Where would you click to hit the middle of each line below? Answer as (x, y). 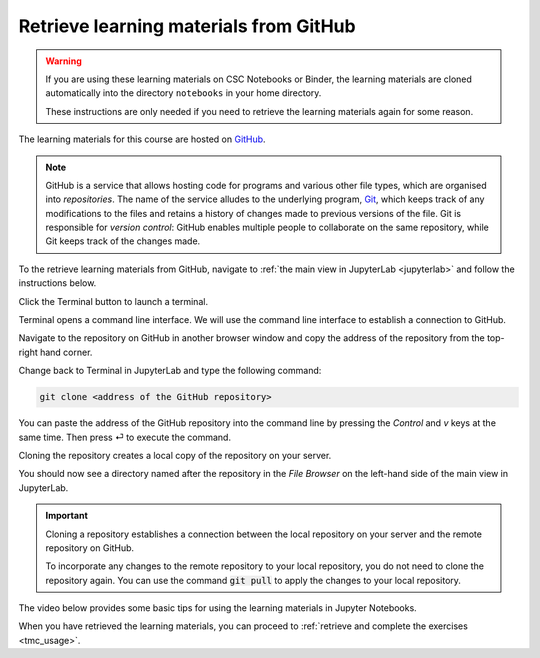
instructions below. (57, 283)
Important (67, 516)
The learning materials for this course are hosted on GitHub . (142, 139)
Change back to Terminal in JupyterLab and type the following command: (170, 371)
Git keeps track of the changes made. (123, 241)
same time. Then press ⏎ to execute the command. (125, 437)
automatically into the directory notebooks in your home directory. (183, 93)
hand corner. (66, 352)
